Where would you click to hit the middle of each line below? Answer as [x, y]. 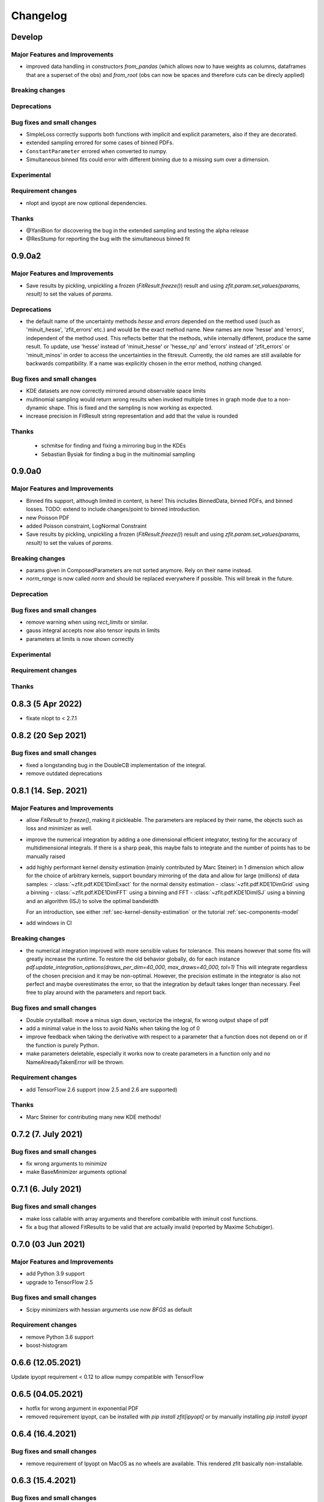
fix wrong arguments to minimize [67, 1164]
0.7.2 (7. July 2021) [47, 1134]
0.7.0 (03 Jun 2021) [48, 1244]
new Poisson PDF [48, 517]
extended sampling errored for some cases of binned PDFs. [100, 143]
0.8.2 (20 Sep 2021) [49, 736]
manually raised [46, 856]
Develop [27, 37]
